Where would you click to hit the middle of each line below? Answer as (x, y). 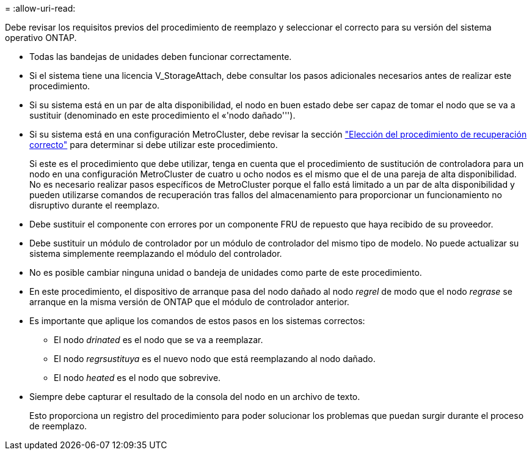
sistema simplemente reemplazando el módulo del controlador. (156, 253)
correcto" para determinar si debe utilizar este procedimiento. (154, 145)
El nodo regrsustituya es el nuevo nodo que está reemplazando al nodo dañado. (215, 359)
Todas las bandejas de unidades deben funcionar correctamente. (161, 57)
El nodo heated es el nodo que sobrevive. (137, 378)
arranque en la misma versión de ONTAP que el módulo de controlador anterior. (189, 302)
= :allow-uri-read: (40, 8)
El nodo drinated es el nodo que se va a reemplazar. (159, 340)
